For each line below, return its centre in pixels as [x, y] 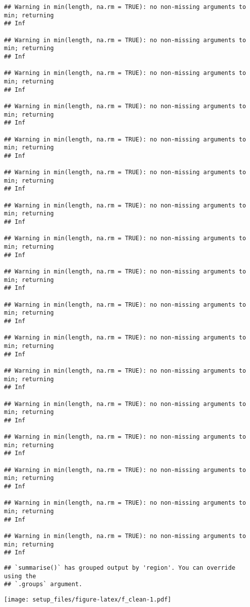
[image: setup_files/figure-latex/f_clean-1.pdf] [88, 599]
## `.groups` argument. [43, 584]
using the [20, 576]
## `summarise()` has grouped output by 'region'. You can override [120, 568]
